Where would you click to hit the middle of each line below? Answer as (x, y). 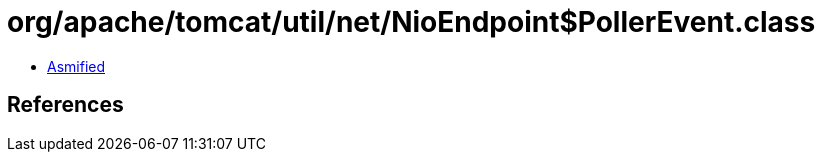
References (65, 105)
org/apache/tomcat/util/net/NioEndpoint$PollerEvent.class (411, 22)
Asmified (76, 66)
